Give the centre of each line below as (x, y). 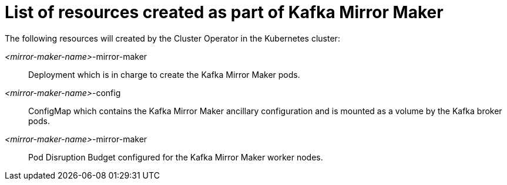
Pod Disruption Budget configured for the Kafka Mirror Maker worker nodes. (176, 157)
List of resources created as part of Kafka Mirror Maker (224, 12)
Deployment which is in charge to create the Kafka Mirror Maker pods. (164, 74)
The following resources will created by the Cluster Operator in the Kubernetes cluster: (172, 38)
